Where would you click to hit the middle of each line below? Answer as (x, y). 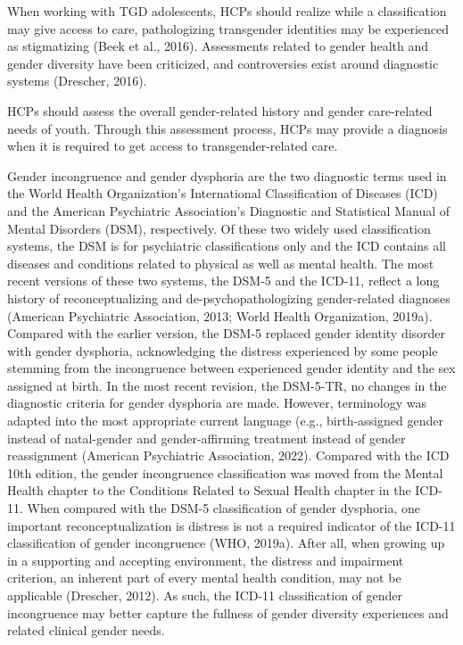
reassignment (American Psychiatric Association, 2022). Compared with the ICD (228, 455)
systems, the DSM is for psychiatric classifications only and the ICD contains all (227, 246)
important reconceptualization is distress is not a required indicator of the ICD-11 (231, 525)
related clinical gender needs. (86, 630)
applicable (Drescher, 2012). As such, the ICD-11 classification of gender (205, 595)
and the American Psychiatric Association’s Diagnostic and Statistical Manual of (229, 210)
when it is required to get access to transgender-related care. (173, 146)
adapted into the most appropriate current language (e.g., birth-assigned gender (225, 421)
